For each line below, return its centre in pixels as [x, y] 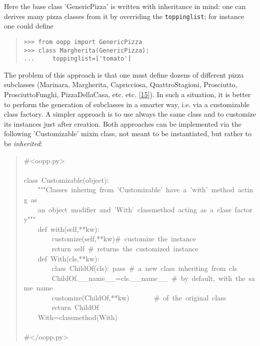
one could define [29, 26]
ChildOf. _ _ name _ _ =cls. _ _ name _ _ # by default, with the [148, 278]
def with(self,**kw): [68, 229]
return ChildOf [75, 307]
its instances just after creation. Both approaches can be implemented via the [123, 123]
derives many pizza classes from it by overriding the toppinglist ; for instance [124, 16]
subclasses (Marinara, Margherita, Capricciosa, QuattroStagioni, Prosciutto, [121, 84]
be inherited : [23, 143]
